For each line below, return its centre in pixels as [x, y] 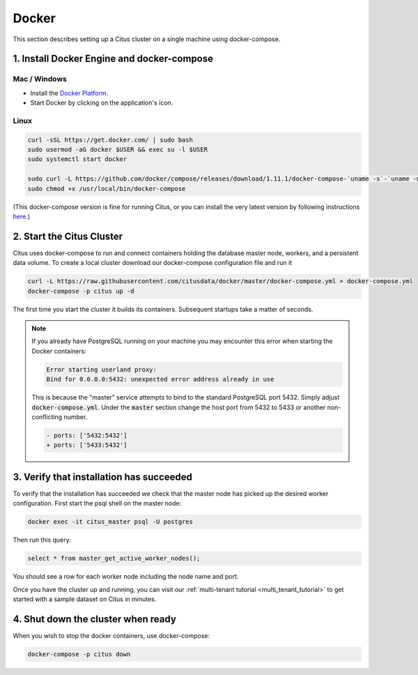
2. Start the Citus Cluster [68, 236]
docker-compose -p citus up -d [81, 291]
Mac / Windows [40, 79]
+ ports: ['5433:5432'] [87, 445]
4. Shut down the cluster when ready [95, 619]
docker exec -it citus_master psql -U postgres [110, 522]
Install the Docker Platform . [69, 93]
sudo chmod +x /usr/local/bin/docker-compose [107, 189]
